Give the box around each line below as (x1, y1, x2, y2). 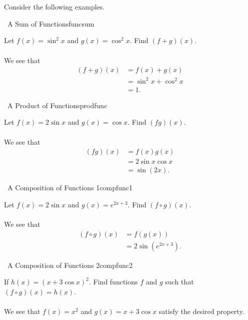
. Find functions (89, 276, 138, 287)
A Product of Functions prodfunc (7, 100, 107, 110)
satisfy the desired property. (158, 306, 244, 316)
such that (165, 276, 194, 287)
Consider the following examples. (4, 2, 105, 12)
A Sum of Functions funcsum (7, 18, 94, 29)
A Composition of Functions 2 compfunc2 (7, 259, 133, 270)
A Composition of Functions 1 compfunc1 (7, 182, 133, 193)
